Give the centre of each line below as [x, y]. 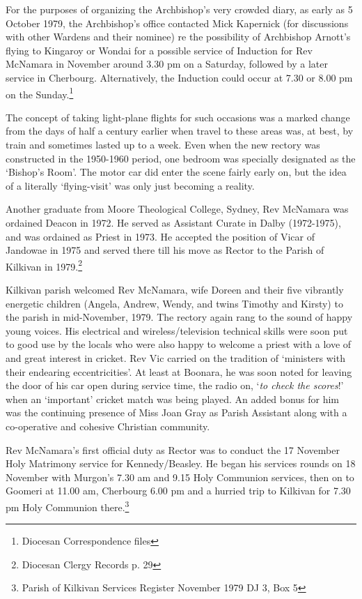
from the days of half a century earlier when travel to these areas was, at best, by [180, 131]
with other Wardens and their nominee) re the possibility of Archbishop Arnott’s [178, 37]
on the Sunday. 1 [40, 93]
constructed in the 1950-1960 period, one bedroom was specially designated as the [181, 158]
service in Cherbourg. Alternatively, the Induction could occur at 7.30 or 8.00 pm [179, 77]
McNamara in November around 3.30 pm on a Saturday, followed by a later [167, 64]
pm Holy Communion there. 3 [68, 506]
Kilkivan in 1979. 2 [44, 265]
